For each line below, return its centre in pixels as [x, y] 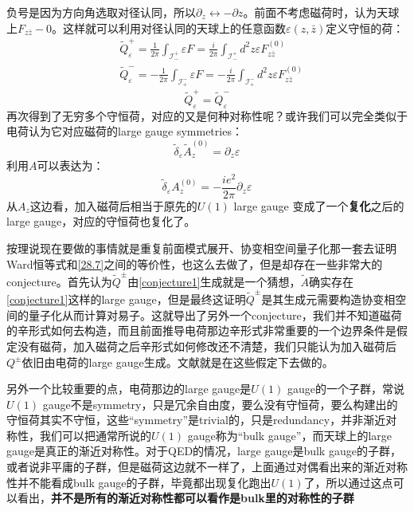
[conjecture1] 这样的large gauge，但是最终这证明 [126, 299]
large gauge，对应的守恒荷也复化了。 [101, 221]
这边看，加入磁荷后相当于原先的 [113, 205]
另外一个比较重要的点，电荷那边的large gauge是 [129, 389]
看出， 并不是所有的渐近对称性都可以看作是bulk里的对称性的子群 [186, 498]
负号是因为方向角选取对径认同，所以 [101, 12]
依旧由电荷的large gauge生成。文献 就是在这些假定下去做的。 [178, 362]
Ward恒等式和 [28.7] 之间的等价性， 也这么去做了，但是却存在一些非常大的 [195, 263]
